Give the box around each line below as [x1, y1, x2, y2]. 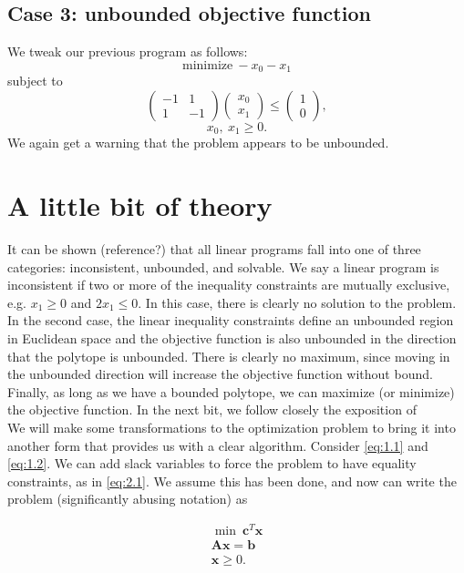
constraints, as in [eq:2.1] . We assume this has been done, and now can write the [7, 471, 457, 490]
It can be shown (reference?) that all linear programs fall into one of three [7, 240, 421, 259]
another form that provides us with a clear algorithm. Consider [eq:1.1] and [7, 435, 428, 455]
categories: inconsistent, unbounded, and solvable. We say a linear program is [7, 257, 439, 276]
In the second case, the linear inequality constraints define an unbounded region [7, 311, 454, 330]
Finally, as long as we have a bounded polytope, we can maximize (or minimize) [7, 382, 455, 401]
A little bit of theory [7, 187, 273, 224]
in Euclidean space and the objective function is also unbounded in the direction [7, 328, 457, 347]
